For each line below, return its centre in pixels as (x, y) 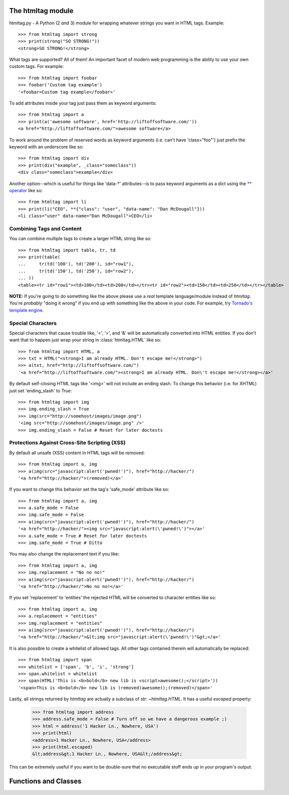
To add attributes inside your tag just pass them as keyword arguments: (83, 103)
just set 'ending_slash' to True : (41, 391)
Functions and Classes (45, 781)
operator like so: (26, 190)
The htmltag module (41, 11)
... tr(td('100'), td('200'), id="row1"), (76, 264)
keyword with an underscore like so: (46, 147)
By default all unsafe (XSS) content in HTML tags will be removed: (77, 453)
